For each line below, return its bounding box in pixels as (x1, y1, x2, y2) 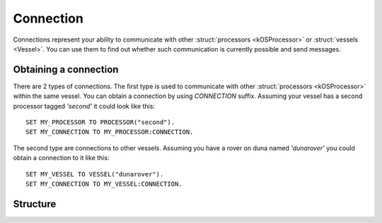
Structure (13, 198, 57, 210)
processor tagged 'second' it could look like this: (13, 102, 156, 110)
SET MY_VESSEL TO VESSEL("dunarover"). (25, 170, 164, 178)
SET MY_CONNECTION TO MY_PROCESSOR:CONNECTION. (25, 128, 194, 136)
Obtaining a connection (13, 64, 119, 76)
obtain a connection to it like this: (13, 154, 110, 162)
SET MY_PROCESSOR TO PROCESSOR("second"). (25, 119, 175, 126)
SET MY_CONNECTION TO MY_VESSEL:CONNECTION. (25, 180, 183, 188)
